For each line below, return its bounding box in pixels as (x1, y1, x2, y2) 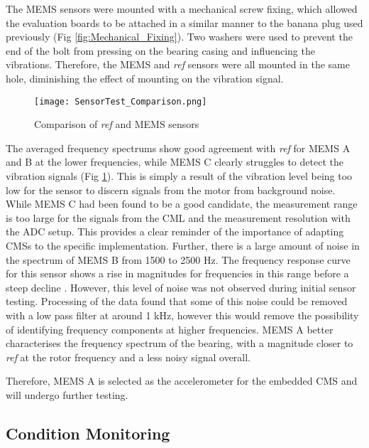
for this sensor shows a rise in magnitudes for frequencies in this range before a (6, 266, 349, 281)
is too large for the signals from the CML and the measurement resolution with (6, 210, 351, 225)
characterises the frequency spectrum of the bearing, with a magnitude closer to (6, 336, 353, 351)
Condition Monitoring (6, 422, 170, 444)
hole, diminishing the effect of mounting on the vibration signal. (6, 70, 284, 85)
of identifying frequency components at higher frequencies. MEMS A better (6, 321, 334, 336)
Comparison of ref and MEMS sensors (34, 117, 199, 132)
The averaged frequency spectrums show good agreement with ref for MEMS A (6, 140, 351, 155)
